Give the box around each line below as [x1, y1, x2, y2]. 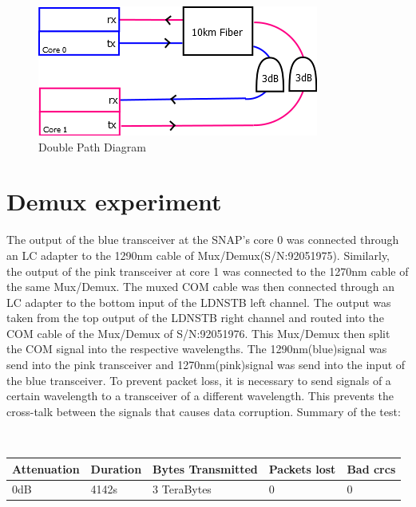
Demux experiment [6, 185, 222, 218]
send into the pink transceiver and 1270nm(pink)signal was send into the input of [6, 356, 406, 373]
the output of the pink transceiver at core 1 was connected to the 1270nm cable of [6, 262, 409, 279]
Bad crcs [347, 460, 396, 477]
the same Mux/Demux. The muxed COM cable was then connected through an [6, 278, 395, 295]
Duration [90, 460, 142, 477]
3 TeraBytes [153, 481, 212, 497]
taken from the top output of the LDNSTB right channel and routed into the [6, 309, 384, 326]
